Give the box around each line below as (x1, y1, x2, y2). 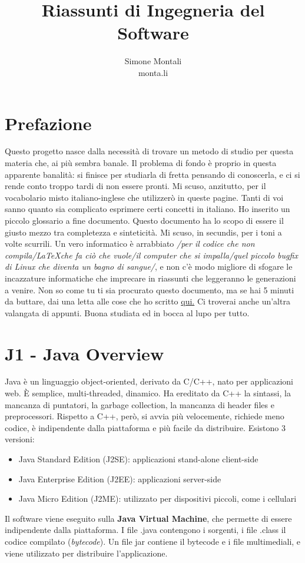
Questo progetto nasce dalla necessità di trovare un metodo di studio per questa (5, 145, 294, 157)
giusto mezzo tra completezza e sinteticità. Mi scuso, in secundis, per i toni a (5, 226, 282, 238)
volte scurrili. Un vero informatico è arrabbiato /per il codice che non (5, 237, 255, 250)
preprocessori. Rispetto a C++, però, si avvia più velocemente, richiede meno (5, 410, 284, 422)
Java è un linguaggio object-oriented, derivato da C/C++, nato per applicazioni (5, 375, 293, 388)
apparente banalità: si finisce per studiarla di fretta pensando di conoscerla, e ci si (5, 168, 300, 180)
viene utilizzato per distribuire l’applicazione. (5, 547, 168, 559)
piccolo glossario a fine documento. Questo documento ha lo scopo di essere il (5, 214, 284, 226)
